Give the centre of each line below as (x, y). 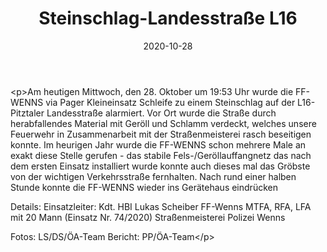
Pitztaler (27, 113)
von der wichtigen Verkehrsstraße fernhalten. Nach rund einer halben (153, 176)
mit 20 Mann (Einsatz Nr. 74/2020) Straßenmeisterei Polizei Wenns (148, 217)
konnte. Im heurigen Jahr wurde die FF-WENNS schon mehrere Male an (158, 144)
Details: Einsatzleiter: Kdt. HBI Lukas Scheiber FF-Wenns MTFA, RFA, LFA (161, 206)
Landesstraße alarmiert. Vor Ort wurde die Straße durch (161, 113)
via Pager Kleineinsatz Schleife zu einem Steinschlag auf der (170, 102)
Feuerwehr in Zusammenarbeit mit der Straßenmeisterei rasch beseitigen (161, 134)
